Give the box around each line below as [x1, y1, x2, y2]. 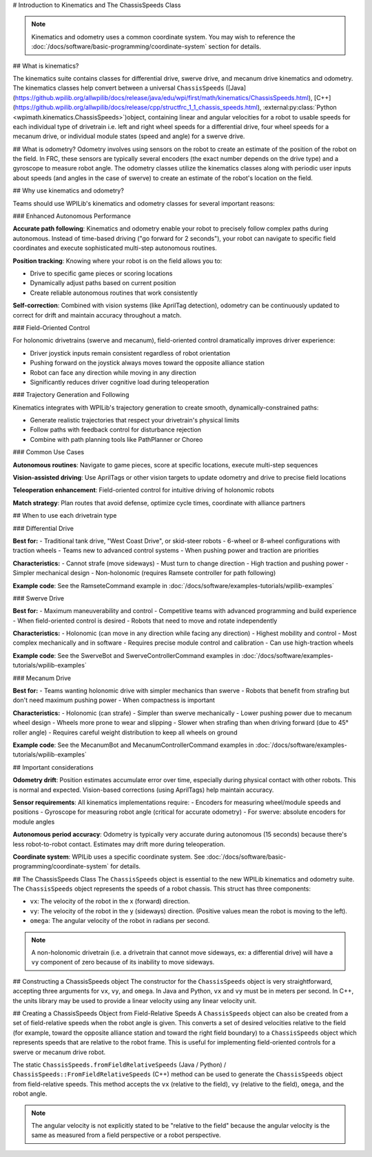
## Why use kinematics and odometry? [12, 186, 124, 195]
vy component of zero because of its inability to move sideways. [31, 958, 215, 966]
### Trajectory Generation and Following [12, 391, 130, 399]
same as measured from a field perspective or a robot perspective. [31, 1131, 221, 1139]
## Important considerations [12, 763, 94, 771]
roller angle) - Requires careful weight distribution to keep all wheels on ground [12, 728, 238, 737]
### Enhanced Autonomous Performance [12, 212, 131, 220]
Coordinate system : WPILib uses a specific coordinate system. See [12, 853, 205, 861]
